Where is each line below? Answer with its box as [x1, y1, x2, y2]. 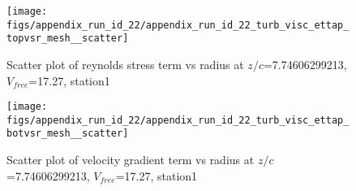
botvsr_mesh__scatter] [6, 128, 129, 140]
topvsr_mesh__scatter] [6, 33, 129, 45]
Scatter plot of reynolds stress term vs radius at [6, 55, 244, 72]
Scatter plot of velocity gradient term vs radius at [6, 151, 255, 168]
